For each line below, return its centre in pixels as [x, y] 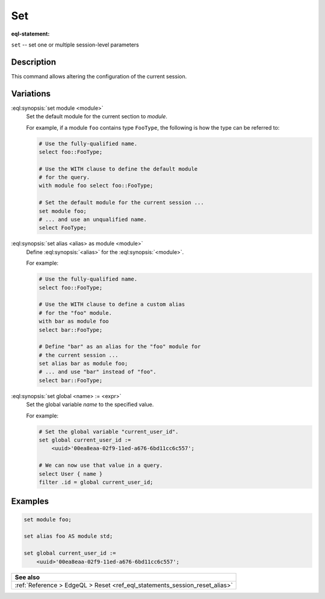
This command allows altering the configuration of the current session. [99, 76]
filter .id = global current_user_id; [96, 482]
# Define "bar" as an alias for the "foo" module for [120, 347]
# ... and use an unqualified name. [93, 220]
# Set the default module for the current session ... [121, 203]
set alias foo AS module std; [68, 536]
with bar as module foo [74, 322]
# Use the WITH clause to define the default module [118, 169]
